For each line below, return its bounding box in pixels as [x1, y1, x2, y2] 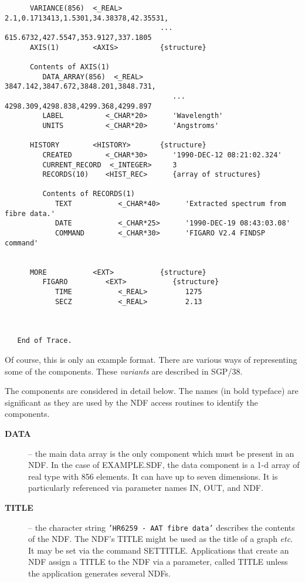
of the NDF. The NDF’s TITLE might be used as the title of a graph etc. [28, 533, 293, 545]
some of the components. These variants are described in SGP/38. [5, 365, 243, 377]
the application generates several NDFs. [28, 567, 171, 579]
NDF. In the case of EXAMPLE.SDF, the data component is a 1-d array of [28, 459, 300, 471]
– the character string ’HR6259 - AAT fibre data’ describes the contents [28, 521, 295, 533]
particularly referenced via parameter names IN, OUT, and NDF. [28, 481, 263, 494]
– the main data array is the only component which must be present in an [28, 447, 294, 459]
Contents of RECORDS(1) [42, 190, 135, 198]
